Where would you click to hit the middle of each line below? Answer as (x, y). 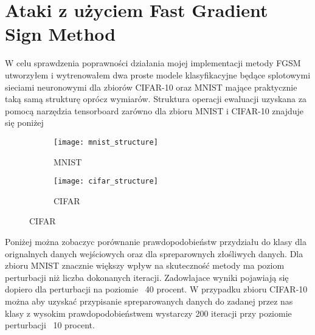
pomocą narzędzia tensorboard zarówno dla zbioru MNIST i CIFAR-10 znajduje (154, 110)
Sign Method (61, 34)
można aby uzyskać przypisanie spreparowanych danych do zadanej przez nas (149, 301)
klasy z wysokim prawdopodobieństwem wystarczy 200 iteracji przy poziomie (148, 313)
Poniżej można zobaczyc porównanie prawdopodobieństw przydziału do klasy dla (156, 241)
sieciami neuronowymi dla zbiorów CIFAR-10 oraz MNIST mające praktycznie (151, 87)
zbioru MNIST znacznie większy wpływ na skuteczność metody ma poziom (145, 265)
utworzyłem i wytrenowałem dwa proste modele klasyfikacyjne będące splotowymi (158, 74)
